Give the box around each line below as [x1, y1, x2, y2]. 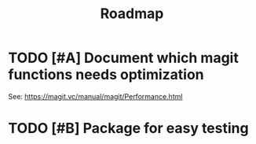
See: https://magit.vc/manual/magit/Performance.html [8, 91, 183, 101]
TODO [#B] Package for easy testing [8, 120, 249, 138]
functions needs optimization [8, 66, 204, 83]
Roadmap [100, 5, 164, 23]
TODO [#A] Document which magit [8, 49, 240, 67]
